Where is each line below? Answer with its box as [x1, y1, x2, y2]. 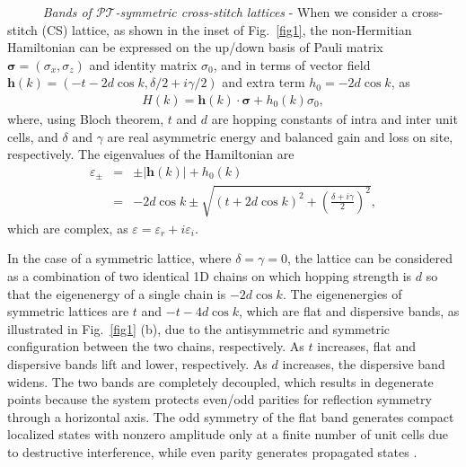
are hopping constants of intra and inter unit [211, 110, 458, 128]
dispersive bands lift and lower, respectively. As [7, 355, 268, 373]
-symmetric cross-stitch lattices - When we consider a [115, 3, 409, 21]
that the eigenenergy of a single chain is [7, 284, 226, 303]
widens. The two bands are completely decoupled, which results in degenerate [7, 372, 434, 391]
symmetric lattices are [7, 302, 129, 321]
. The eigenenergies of [282, 284, 402, 303]
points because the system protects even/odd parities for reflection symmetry [7, 390, 432, 409]
